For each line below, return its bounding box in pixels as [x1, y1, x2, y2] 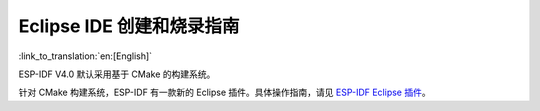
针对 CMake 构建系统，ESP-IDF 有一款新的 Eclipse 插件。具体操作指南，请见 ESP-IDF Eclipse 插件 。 [18, 86, 431, 99]
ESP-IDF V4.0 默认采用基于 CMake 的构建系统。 [18, 68, 216, 80]
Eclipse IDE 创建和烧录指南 [18, 15, 240, 37]
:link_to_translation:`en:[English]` [18, 50, 153, 62]
